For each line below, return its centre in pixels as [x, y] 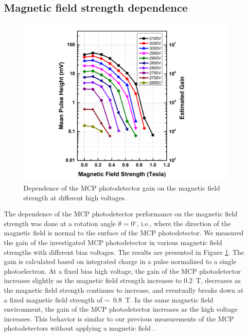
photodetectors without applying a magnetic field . [80, 328]
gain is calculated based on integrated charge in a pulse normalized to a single [120, 261]
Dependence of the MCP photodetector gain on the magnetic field [122, 188]
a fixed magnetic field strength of [53, 299]
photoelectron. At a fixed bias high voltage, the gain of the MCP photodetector [122, 271]
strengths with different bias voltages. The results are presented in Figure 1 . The [124, 252]
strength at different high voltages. [75, 197]
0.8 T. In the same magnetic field [163, 299]
